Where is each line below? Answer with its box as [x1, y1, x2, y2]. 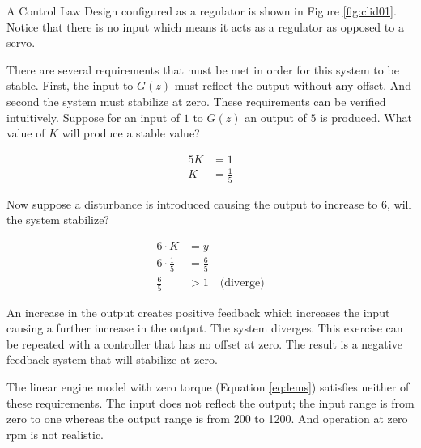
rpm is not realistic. [6, 425, 104, 442]
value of [6, 125, 45, 142]
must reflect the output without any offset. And [174, 77, 411, 94]
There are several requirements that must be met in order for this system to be [6, 61, 399, 78]
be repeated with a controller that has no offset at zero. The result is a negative [6, 335, 402, 352]
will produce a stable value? [62, 125, 200, 142]
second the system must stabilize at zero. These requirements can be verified [6, 92, 386, 109]
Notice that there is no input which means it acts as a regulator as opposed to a [6, 18, 404, 35]
